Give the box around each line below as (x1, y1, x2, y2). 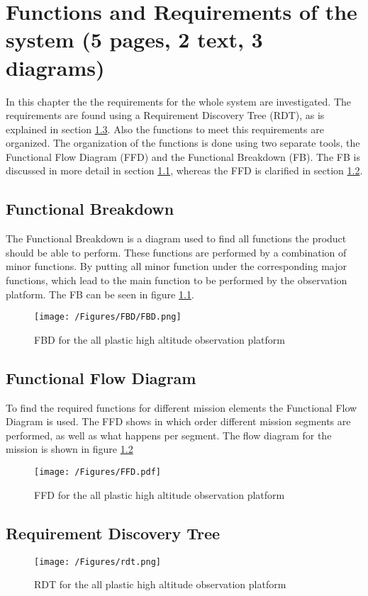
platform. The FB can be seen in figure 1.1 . (6, 286, 194, 301)
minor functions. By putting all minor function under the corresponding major (6, 259, 347, 274)
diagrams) (6, 52, 105, 81)
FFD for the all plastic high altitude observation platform (34, 487, 285, 502)
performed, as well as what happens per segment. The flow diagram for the (6, 427, 332, 442)
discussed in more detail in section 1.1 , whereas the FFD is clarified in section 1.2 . (6, 163, 363, 178)
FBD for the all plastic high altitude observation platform (34, 332, 286, 347)
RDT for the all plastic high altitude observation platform (34, 577, 286, 592)
